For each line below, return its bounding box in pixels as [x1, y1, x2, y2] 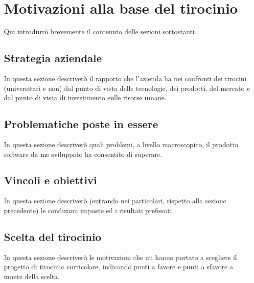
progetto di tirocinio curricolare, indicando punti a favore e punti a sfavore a [4, 261, 233, 272]
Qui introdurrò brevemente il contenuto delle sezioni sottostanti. [4, 26, 197, 37]
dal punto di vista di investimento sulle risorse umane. [4, 92, 166, 103]
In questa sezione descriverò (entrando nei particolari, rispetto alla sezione [4, 196, 227, 206]
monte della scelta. [4, 271, 60, 281]
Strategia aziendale [4, 50, 102, 65]
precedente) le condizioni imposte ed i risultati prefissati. [4, 205, 174, 215]
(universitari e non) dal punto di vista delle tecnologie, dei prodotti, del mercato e [4, 83, 250, 93]
